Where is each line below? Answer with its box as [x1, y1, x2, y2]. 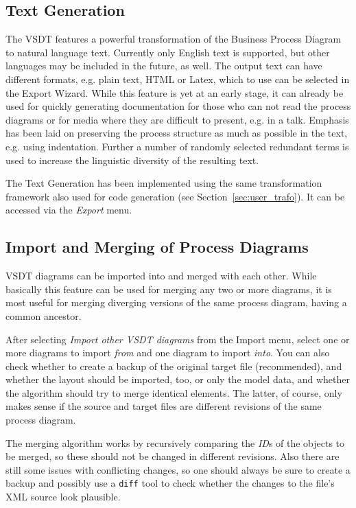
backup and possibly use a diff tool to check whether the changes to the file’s [5, 476, 335, 490]
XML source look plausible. [5, 489, 121, 504]
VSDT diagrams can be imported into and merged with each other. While [5, 268, 317, 283]
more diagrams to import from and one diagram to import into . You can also [5, 345, 330, 360]
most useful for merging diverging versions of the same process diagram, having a [5, 295, 347, 310]
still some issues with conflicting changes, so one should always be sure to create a [5, 462, 351, 476]
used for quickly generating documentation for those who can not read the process [5, 99, 351, 113]
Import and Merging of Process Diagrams [5, 236, 309, 257]
